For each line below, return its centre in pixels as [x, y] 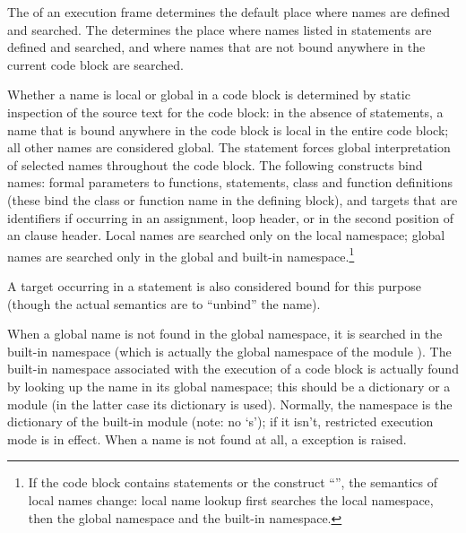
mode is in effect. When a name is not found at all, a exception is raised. [207, 438]
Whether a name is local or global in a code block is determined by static [209, 95]
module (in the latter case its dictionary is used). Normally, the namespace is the [230, 404]
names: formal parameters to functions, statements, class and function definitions [230, 182]
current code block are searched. [95, 64]
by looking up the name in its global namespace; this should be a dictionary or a [229, 386]
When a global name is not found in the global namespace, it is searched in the [225, 334]
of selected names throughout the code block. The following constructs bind [215, 164]
